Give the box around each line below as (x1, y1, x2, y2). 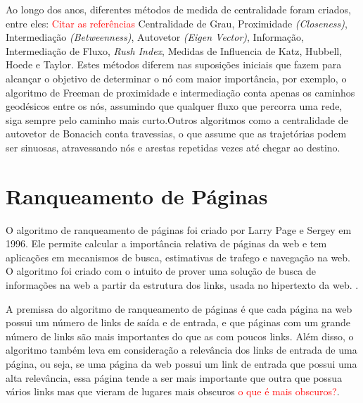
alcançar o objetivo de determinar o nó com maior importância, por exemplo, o (6, 70, 347, 85)
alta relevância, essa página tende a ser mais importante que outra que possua (6, 370, 343, 385)
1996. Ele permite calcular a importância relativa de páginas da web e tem (6, 236, 327, 251)
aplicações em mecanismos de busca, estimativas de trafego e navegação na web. (6, 249, 350, 264)
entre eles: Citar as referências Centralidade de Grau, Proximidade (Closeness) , (6, 15, 348, 30)
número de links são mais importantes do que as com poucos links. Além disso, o (6, 328, 354, 343)
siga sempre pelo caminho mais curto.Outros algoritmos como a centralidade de (6, 112, 348, 127)
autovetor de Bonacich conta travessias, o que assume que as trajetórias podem (6, 126, 347, 141)
